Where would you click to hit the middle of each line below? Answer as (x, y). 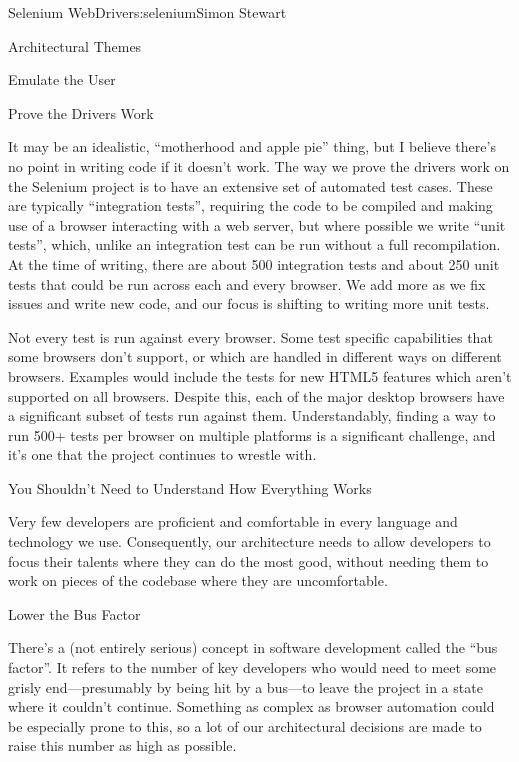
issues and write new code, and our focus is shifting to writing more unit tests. (249, 303)
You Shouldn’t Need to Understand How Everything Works (190, 487)
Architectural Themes (75, 45)
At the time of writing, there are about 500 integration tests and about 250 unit (254, 263)
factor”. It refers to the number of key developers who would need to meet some (252, 667)
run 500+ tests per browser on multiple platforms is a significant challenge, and (252, 434)
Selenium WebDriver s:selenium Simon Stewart (147, 12)
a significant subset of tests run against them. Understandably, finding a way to (252, 415)
